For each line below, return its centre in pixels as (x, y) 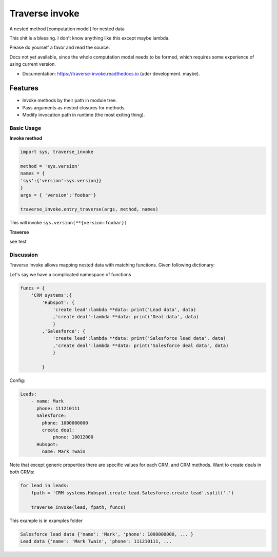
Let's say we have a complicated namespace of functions (70, 274)
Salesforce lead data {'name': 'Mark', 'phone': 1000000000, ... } (107, 534)
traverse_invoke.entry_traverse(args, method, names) (89, 209)
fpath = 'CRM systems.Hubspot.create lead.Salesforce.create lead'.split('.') (133, 493)
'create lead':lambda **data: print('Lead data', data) (124, 310)
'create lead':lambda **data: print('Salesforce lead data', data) (139, 338)
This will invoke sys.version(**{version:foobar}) (68, 223)
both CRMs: (22, 472)
